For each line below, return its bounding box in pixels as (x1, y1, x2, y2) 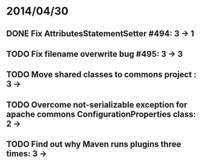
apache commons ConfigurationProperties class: (6, 109, 197, 119)
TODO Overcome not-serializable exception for (6, 99, 187, 110)
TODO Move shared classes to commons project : (6, 70, 197, 80)
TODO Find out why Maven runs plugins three (6, 139, 181, 150)
